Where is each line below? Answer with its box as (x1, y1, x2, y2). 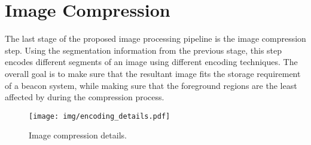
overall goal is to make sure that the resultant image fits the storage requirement (5, 67, 301, 79)
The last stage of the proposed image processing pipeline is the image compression (5, 32, 306, 45)
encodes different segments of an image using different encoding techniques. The (5, 55, 298, 68)
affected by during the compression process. (5, 91, 164, 103)
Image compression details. (29, 129, 127, 141)
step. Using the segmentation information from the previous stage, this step (5, 44, 282, 56)
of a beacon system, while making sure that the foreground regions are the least (5, 79, 297, 91)
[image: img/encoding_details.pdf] (29, 112, 170, 121)
